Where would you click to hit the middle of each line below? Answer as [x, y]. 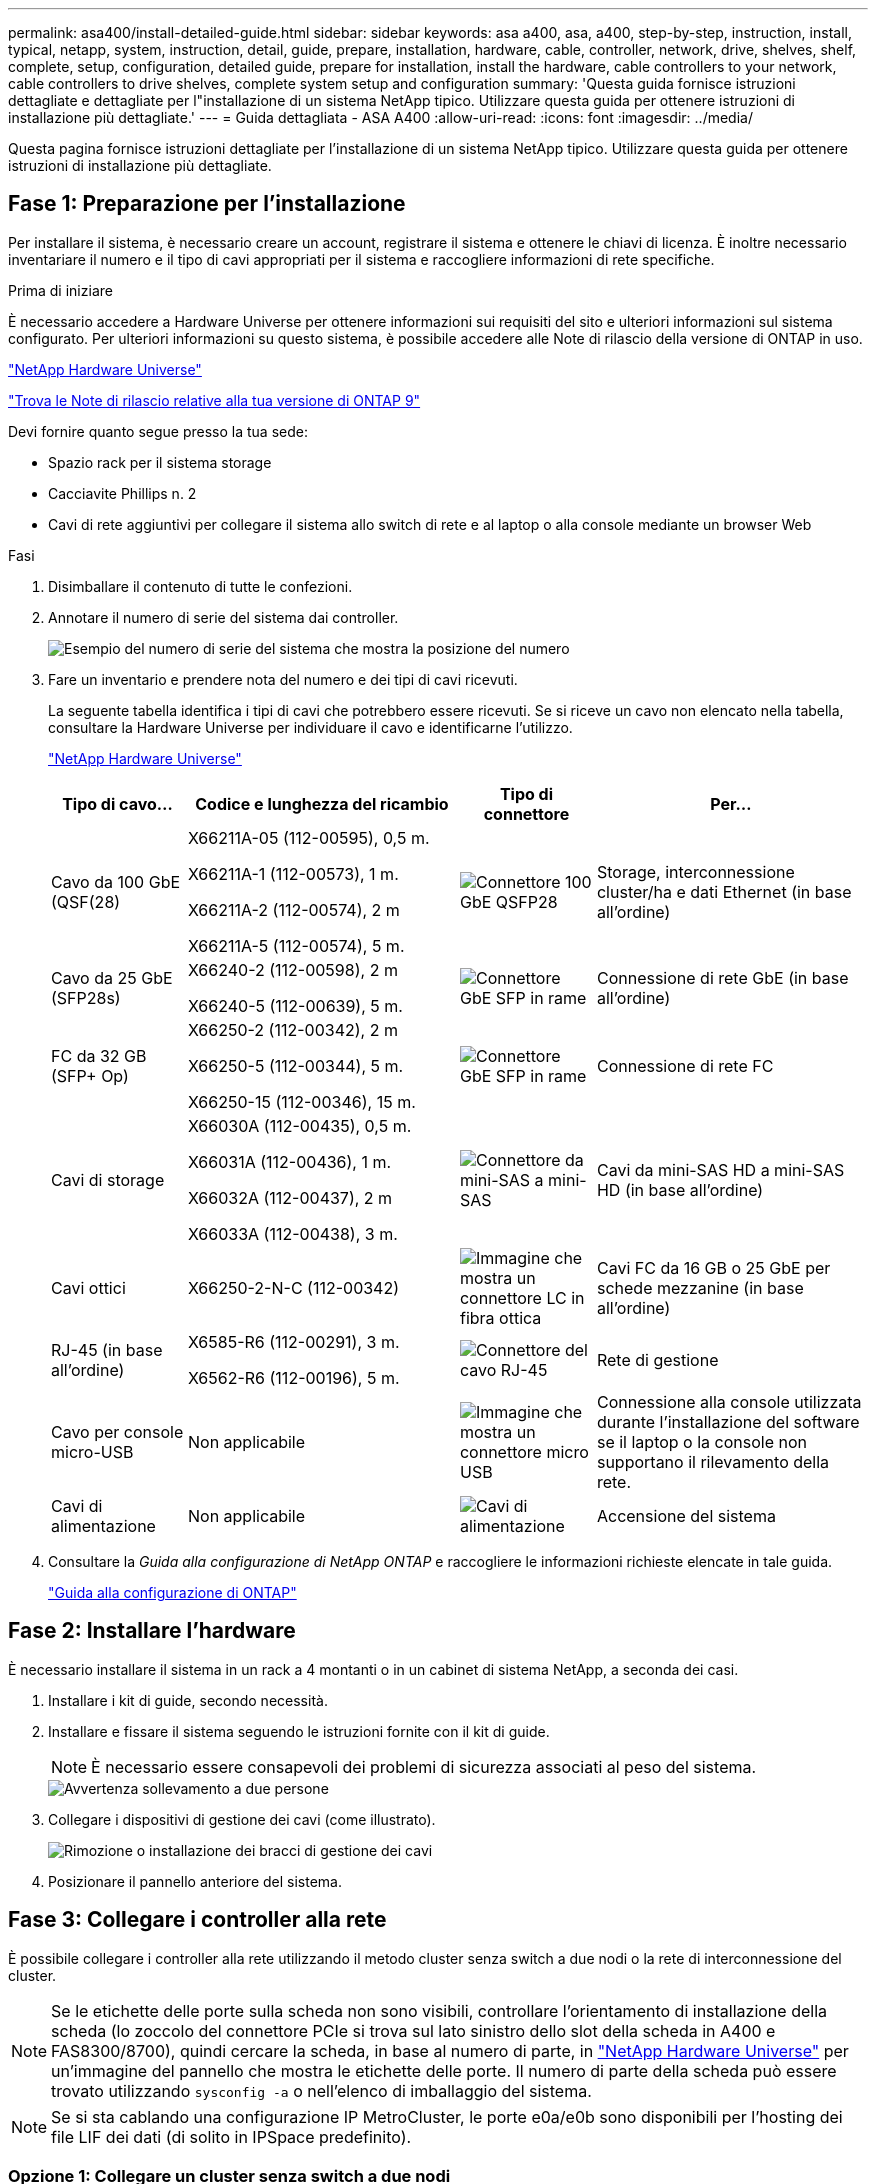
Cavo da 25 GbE [112, 977]
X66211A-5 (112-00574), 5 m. [296, 945]
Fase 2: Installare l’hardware [152, 1631]
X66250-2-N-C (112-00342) [293, 1287]
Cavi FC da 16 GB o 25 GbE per [713, 1267]
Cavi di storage [108, 1179]
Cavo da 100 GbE [116, 881]
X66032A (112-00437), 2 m [290, 1197]
